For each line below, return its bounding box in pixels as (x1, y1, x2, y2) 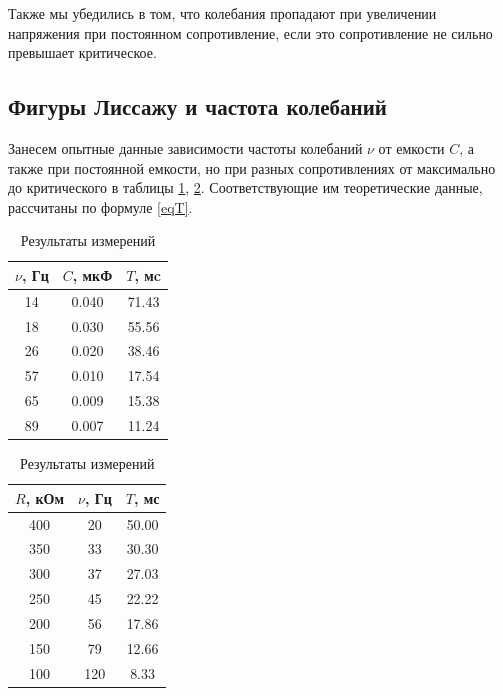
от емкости (378, 137, 445, 158)
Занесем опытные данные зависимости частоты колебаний (8, 137, 363, 158)
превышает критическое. (8, 42, 157, 63)
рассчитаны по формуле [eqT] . (8, 196, 193, 217)
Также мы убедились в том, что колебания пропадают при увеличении (8, 3, 437, 23)
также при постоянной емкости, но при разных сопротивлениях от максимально (8, 157, 496, 178)
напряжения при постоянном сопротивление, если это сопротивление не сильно (8, 22, 493, 43)
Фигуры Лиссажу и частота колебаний (8, 91, 387, 122)
